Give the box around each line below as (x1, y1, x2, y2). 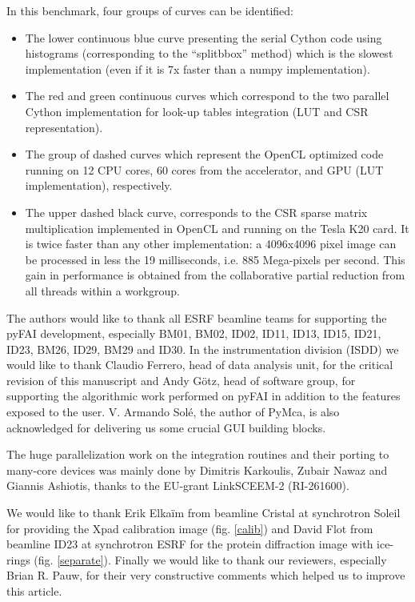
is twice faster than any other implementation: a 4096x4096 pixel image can (25, 235, 397, 252)
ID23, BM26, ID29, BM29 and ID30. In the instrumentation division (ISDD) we (6, 340, 399, 357)
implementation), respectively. (25, 177, 173, 194)
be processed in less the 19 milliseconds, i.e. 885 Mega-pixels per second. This (25, 251, 405, 267)
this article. (6, 583, 62, 599)
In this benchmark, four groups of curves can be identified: (6, 2, 293, 18)
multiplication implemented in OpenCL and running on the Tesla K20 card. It (25, 219, 409, 236)
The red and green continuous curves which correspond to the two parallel (25, 87, 389, 104)
